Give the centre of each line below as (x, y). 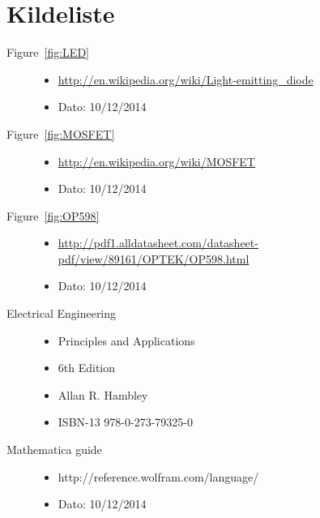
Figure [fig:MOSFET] (61, 133)
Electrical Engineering (62, 313)
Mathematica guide (54, 450)
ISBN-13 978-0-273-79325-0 (126, 422)
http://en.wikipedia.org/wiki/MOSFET (156, 161)
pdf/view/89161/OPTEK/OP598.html (154, 258)
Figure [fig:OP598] (53, 215)
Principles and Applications (126, 340)
